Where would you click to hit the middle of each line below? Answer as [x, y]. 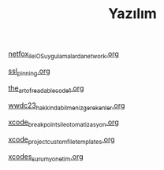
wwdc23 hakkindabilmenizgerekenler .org [67, 106]
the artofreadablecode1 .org [46, 89]
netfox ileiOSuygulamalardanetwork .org [64, 54]
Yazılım [132, 14]
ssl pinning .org [29, 72]
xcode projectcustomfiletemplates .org [62, 140]
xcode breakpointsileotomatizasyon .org [64, 123]
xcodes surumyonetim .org [46, 157]
